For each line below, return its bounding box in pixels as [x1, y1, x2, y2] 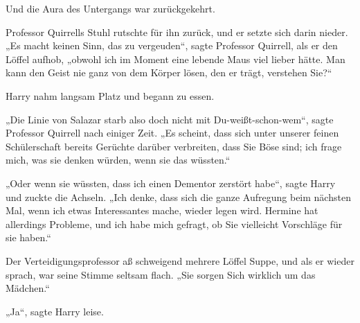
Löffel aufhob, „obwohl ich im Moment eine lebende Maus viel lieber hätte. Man [6, 51, 345, 66]
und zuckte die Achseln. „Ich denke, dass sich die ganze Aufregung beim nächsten [6, 189, 351, 204]
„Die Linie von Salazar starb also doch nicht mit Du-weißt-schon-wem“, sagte [6, 112, 334, 126]
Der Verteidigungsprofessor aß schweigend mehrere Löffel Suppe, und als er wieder [6, 253, 354, 268]
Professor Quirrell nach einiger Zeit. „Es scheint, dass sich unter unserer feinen [6, 125, 339, 140]
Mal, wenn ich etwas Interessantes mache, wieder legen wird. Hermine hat [6, 203, 318, 218]
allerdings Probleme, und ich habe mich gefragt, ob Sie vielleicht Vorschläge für [6, 216, 343, 231]
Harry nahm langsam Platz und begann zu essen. [6, 88, 215, 103]
